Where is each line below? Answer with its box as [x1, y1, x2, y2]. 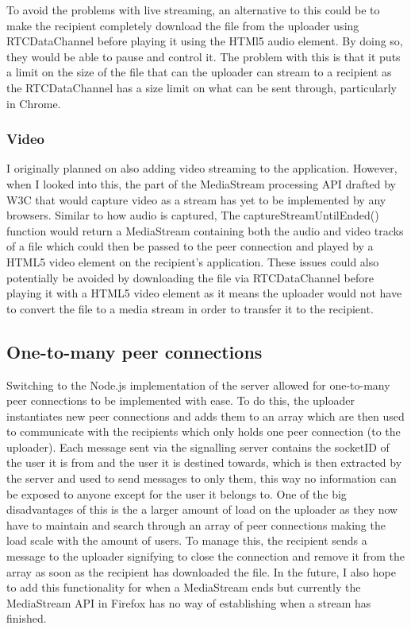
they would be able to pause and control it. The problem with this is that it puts [6, 48, 401, 64]
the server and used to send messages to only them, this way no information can [6, 470, 397, 487]
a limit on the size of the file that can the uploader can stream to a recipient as [6, 64, 392, 80]
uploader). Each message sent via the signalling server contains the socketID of [6, 438, 390, 455]
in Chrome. [6, 95, 61, 111]
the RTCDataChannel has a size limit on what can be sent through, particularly [6, 79, 397, 95]
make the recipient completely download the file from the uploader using [6, 17, 359, 33]
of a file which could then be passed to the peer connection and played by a [6, 238, 374, 254]
